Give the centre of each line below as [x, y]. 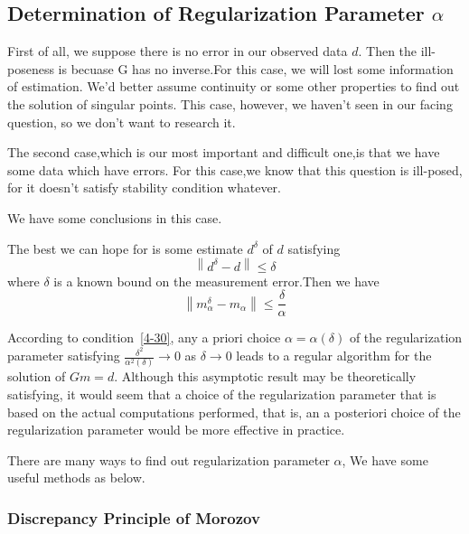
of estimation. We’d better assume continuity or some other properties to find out [234, 86]
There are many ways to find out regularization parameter [169, 459]
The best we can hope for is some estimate [125, 248]
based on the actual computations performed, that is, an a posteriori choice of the [234, 412]
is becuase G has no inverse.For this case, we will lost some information [256, 68]
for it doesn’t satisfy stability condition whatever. [144, 187]
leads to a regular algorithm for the [334, 356]
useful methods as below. [76, 478]
